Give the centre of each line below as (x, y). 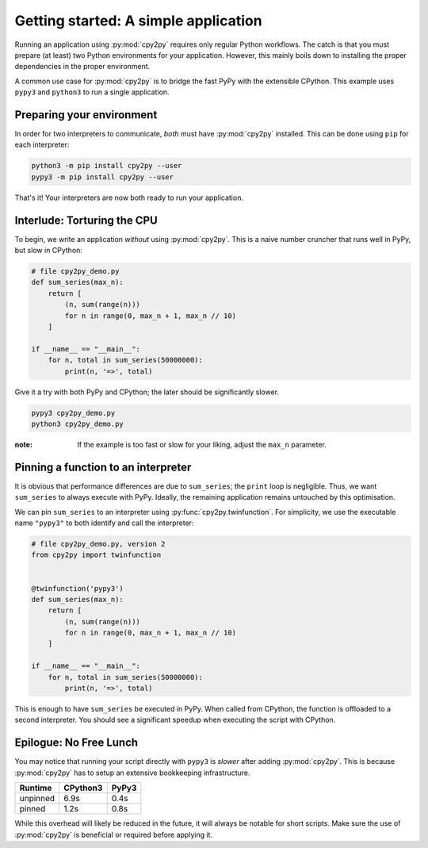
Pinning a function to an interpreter (103, 467)
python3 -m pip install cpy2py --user (107, 166)
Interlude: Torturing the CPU (86, 220)
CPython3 (83, 788)
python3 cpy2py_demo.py (78, 424)
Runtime (36, 788)
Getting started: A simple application (138, 21)
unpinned (37, 799)
